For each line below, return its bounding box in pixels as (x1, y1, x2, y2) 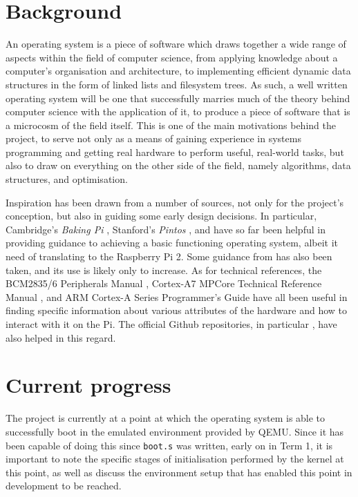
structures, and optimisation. (6, 172, 128, 186)
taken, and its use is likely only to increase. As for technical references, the (6, 262, 322, 277)
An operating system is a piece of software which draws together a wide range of (6, 37, 346, 51)
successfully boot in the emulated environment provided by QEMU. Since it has (6, 424, 344, 438)
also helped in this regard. (6, 330, 116, 344)
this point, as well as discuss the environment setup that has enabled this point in (6, 465, 352, 479)
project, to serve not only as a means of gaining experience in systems (6, 131, 301, 146)
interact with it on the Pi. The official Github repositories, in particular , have (6, 317, 337, 331)
